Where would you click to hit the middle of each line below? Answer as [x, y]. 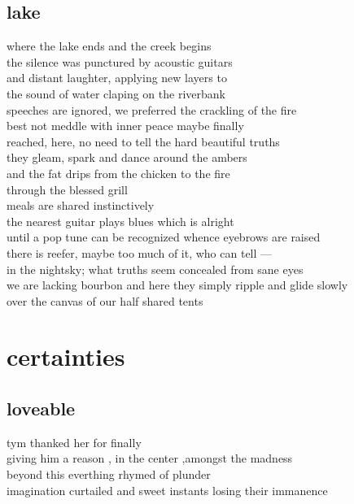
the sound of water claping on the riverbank [116, 93]
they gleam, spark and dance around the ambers [127, 157]
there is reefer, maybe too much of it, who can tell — [140, 252]
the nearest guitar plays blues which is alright [120, 221]
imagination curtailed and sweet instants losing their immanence [167, 490]
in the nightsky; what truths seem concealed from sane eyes [155, 269]
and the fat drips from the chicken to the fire [118, 173]
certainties [66, 356]
